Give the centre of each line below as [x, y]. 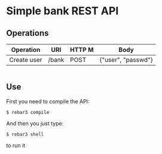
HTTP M [82, 50]
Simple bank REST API [62, 11]
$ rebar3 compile [28, 112]
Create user [26, 60]
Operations [27, 33]
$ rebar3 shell [25, 134]
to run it [16, 145]
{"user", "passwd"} [126, 60]
